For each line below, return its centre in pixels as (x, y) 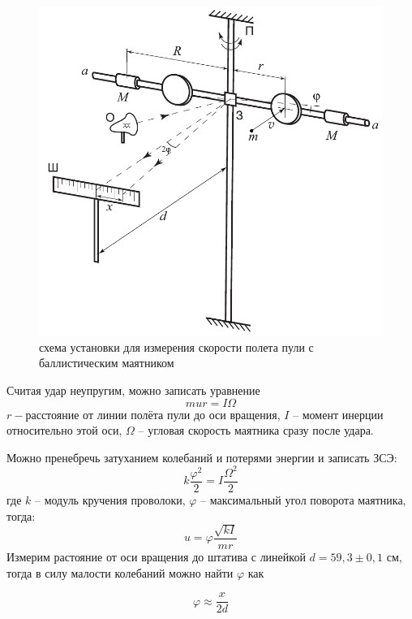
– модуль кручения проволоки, (110, 499)
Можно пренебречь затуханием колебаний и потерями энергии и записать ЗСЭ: (202, 457)
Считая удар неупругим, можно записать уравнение (133, 390)
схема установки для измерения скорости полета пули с (176, 346)
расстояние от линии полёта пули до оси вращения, (153, 414)
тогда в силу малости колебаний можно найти (120, 572)
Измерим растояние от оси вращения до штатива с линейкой (156, 557)
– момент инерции (338, 414)
